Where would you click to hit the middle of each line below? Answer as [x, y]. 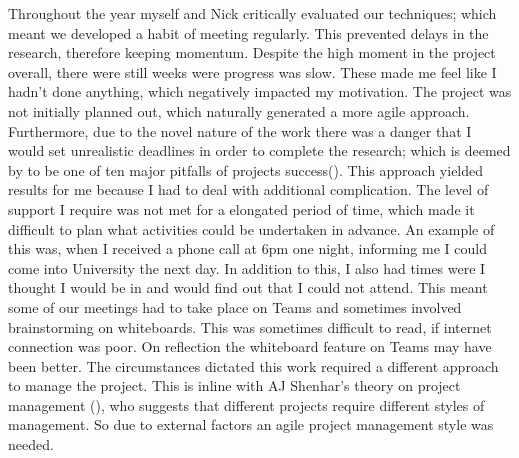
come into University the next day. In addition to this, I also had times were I [247, 267]
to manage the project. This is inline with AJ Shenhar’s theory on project [234, 385]
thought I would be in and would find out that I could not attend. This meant [248, 287]
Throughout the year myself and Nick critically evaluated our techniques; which [252, 13]
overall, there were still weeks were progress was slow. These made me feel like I [252, 71]
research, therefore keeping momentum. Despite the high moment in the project [252, 52]
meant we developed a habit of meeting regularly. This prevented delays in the [248, 32]
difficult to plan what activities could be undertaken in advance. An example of [251, 228]
